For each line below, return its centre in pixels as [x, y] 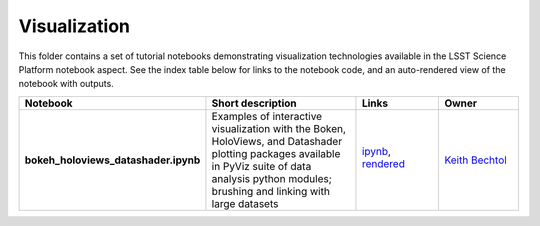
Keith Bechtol [475, 160]
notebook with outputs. [66, 84]
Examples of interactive [267, 116]
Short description [254, 103]
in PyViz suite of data [261, 166]
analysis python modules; [271, 178]
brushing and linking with [270, 191]
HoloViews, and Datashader [277, 141]
